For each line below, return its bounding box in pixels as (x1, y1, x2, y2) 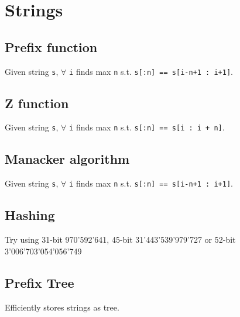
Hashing (5, 206, 55, 224)
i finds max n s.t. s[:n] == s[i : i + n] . (69, 121, 225, 133)
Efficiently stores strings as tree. (5, 301, 119, 313)
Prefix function (5, 37, 98, 56)
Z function (5, 94, 69, 112)
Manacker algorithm (5, 150, 130, 168)
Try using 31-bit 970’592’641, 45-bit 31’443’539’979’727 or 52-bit (5, 233, 236, 246)
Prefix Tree (5, 273, 74, 291)
